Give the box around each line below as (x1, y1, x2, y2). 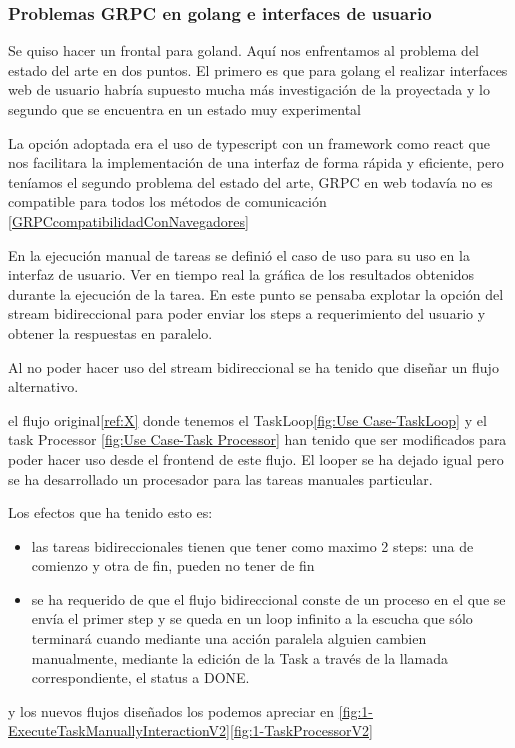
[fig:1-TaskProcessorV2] (230, 720, 373, 741)
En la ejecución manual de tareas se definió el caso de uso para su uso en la (8, 244, 470, 265)
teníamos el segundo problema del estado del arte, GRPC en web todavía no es (8, 171, 493, 192)
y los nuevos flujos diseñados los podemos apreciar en (8, 700, 335, 721)
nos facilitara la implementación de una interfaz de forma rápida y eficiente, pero (8, 152, 504, 173)
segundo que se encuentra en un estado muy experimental (8, 99, 362, 119)
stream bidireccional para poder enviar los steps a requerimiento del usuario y (8, 303, 486, 324)
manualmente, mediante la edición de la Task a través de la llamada (31, 647, 449, 668)
